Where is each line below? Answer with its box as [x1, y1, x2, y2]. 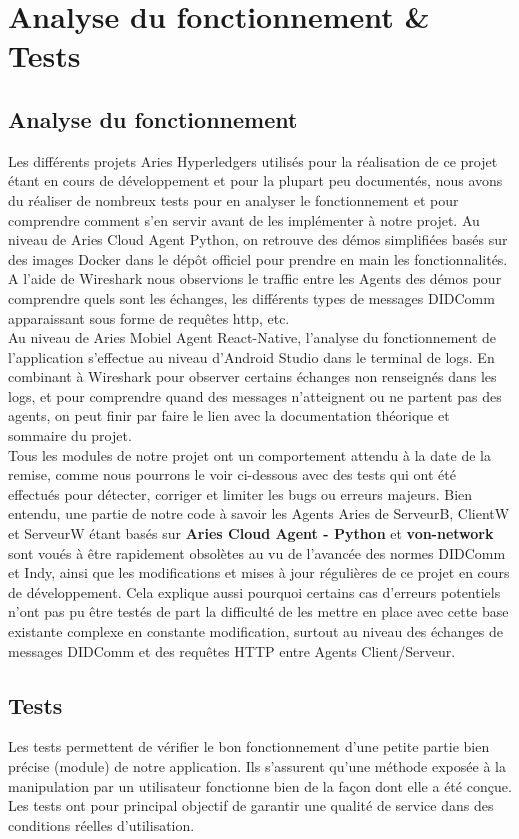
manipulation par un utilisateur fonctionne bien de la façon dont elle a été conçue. [8, 775, 512, 796]
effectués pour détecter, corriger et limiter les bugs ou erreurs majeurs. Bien [8, 483, 473, 504]
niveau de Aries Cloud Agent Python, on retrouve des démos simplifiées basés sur [8, 229, 508, 250]
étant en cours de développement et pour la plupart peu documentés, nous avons [8, 170, 503, 191]
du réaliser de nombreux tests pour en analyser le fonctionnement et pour [8, 189, 459, 210]
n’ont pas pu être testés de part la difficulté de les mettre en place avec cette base [8, 601, 509, 622]
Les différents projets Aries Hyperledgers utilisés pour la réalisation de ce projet [8, 150, 498, 171]
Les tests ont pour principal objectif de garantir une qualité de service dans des [8, 795, 494, 816]
